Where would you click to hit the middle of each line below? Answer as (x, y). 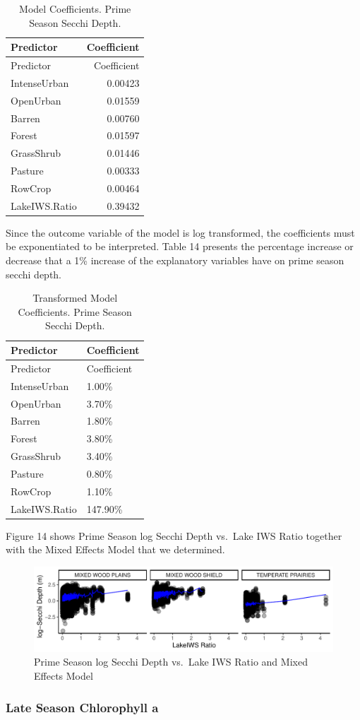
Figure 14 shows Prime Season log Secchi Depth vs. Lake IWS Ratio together (174, 535)
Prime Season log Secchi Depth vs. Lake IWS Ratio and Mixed (171, 662)
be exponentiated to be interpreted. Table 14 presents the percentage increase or (180, 246)
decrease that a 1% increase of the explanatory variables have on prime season (175, 260)
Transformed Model (75, 298)
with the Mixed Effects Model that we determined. (115, 549)
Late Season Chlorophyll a (82, 707)
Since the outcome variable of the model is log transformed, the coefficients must (180, 232)
